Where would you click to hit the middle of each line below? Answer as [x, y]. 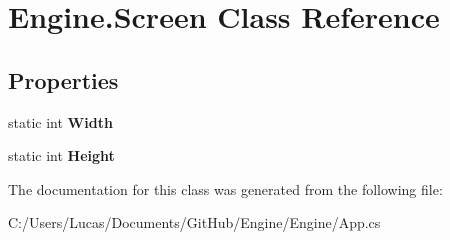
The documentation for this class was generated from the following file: [225, 188]
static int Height [61, 155]
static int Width [60, 121]
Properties [63, 79]
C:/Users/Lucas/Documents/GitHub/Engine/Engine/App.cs [194, 222]
